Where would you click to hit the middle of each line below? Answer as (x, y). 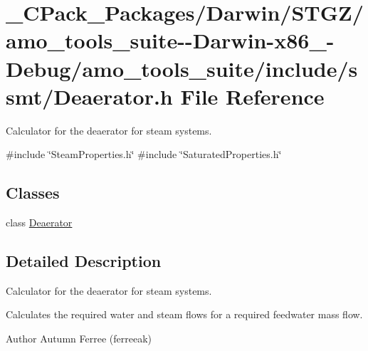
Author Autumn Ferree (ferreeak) (79, 339)
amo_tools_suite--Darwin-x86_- (170, 40)
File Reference (252, 96)
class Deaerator (39, 222)
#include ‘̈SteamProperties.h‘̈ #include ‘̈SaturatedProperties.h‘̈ (144, 154)
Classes (33, 193)
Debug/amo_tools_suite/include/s (182, 68)
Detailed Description (84, 261)
